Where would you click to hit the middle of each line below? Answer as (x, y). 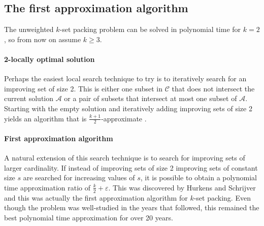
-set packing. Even (222, 197)
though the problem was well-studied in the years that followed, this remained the (132, 207)
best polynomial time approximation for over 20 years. (89, 217)
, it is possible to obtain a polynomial (199, 177)
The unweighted (29, 29)
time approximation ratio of (47, 187)
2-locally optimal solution (49, 59)
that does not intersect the (213, 88)
